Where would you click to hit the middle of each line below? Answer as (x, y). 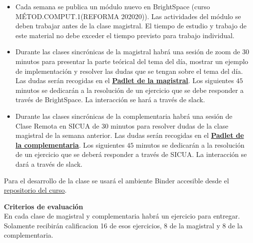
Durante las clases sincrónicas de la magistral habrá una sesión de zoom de (128, 52)
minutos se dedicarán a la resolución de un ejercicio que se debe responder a (129, 90)
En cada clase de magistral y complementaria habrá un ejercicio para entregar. (122, 216)
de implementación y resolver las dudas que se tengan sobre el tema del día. (129, 71)
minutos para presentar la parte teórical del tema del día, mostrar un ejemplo (132, 61)
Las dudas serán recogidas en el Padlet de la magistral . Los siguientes (125, 80)
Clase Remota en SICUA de (57, 125)
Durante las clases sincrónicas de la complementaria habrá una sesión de (124, 116)
